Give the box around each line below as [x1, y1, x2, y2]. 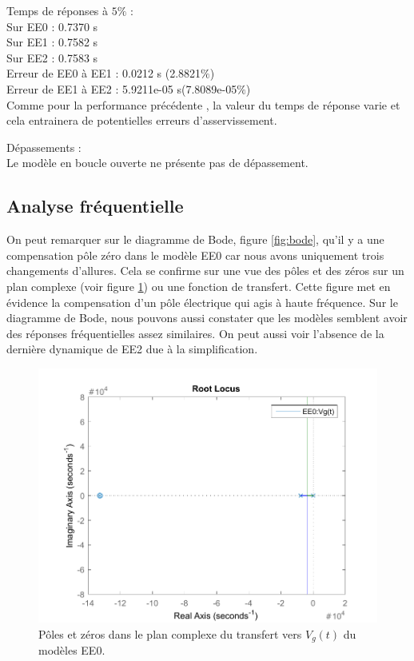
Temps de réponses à [6, 2, 109, 18]
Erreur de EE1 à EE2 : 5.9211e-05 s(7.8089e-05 [6, 80, 237, 97]
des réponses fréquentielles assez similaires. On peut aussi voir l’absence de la [6, 325, 384, 341]
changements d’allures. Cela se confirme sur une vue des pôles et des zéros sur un [6, 262, 404, 279]
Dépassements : [6, 138, 82, 155]
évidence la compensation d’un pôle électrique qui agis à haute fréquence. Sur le [6, 293, 398, 310]
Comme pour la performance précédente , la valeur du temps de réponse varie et [6, 96, 400, 113]
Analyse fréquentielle [6, 193, 184, 218]
